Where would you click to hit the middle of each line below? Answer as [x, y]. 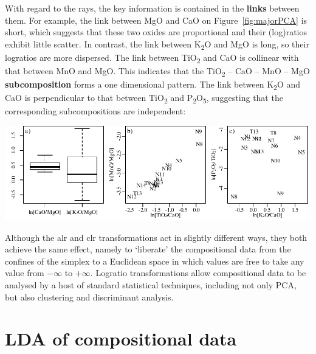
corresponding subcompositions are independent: [95, 111]
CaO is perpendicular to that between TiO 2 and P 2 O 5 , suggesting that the [144, 99]
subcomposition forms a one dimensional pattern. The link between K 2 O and [153, 85]
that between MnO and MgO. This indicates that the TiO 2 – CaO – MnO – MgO [157, 71]
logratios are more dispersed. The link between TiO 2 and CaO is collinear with [152, 58]
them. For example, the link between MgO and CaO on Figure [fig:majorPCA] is [156, 20]
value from [25, 273]
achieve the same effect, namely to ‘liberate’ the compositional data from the [148, 249]
